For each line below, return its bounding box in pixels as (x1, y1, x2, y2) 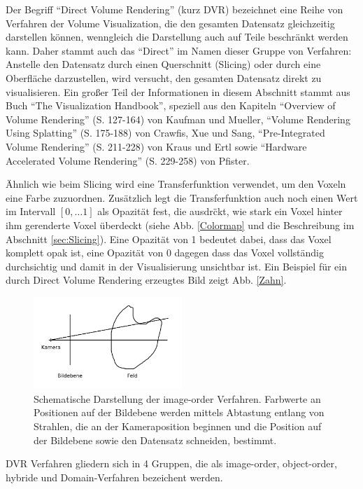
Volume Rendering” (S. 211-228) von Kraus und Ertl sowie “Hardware (6, 139, 307, 153)
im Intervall (6, 204, 56, 219)
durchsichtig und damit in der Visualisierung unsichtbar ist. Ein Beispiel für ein (6, 259, 347, 273)
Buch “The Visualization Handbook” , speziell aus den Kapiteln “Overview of (6, 98, 336, 113)
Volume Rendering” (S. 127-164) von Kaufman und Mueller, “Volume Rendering (6, 111, 350, 126)
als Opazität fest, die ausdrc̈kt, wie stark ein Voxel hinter (97, 204, 343, 219)
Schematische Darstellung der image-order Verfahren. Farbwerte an (34, 391, 321, 406)
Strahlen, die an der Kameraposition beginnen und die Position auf (34, 419, 322, 434)
